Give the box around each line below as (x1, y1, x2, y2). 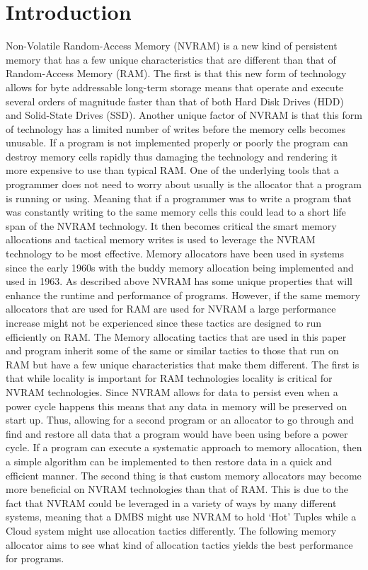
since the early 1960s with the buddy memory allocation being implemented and (6, 260, 354, 274)
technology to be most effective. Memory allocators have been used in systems (6, 246, 345, 261)
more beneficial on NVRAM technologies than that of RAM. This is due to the (6, 482, 349, 496)
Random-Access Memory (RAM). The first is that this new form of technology (6, 66, 347, 81)
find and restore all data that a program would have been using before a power (6, 426, 348, 441)
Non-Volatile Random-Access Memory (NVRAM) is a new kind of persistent (6, 38, 338, 53)
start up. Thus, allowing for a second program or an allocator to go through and (6, 412, 355, 427)
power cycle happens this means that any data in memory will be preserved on (6, 398, 347, 413)
